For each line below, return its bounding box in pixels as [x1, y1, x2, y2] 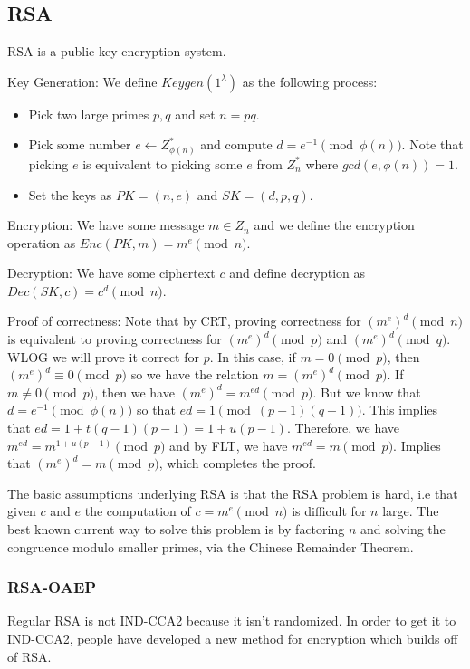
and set [175, 104, 216, 123]
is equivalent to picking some [82, 154, 243, 173]
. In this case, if [209, 347, 296, 366]
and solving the [360, 520, 446, 538]
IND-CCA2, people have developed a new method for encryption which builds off [7, 629, 458, 647]
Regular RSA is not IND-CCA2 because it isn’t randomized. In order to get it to [7, 611, 456, 630]
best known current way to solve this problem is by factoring [7, 520, 345, 538]
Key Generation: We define [7, 72, 158, 91]
